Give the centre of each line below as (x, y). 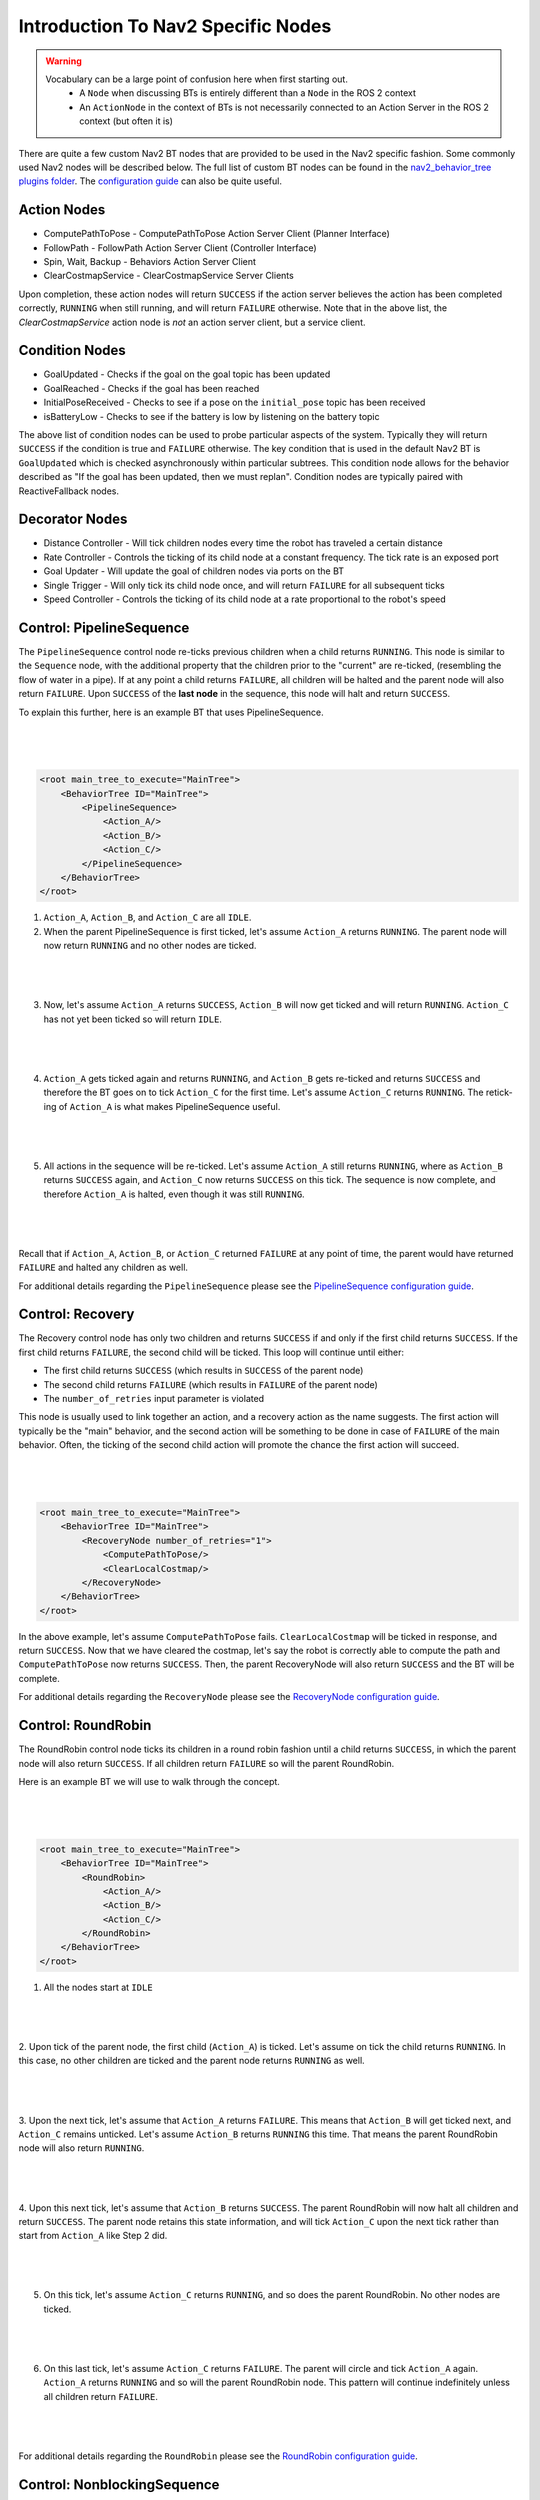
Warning (63, 61)
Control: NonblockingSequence (119, 2484)
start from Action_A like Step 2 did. (93, 2236)
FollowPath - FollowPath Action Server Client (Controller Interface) (180, 247)
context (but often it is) (126, 121)
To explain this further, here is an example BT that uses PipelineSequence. (171, 712)
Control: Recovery (76, 1314)
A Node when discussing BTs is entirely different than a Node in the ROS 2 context (248, 93)
